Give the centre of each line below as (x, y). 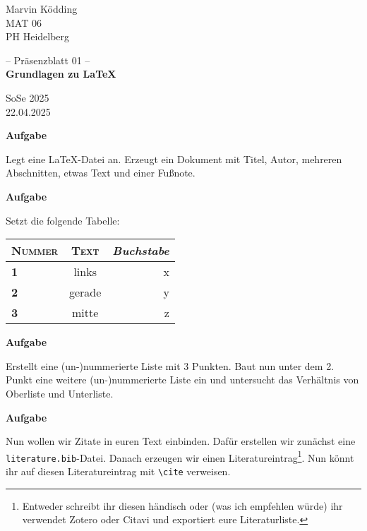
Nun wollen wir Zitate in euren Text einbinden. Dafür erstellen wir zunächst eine (181, 441)
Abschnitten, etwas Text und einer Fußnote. (101, 173)
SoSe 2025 (28, 97)
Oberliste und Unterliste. (60, 393)
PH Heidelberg (38, 36)
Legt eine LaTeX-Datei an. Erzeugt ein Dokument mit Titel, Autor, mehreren (174, 159)
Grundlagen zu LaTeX (61, 74)
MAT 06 (24, 22)
